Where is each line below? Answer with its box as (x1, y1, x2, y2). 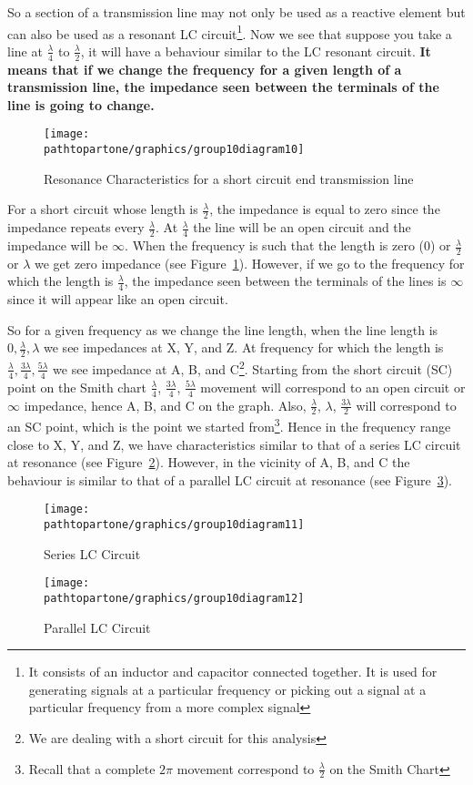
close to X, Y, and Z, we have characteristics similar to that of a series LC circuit (7, 434, 461, 454)
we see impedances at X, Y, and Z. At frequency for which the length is (44, 338, 444, 357)
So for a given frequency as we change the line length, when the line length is (7, 320, 438, 339)
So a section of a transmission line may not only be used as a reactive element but (7, 3, 466, 21)
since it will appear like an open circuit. (7, 290, 228, 309)
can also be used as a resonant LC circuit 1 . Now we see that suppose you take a (7, 21, 452, 43)
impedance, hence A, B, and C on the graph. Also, (24, 395, 307, 414)
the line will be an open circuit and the (193, 218, 411, 237)
